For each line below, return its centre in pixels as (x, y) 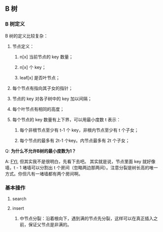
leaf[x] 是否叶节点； (40, 77)
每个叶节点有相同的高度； (38, 109)
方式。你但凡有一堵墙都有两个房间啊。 (44, 173)
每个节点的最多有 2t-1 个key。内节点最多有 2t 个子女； (75, 140)
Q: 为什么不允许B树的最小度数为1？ (41, 151)
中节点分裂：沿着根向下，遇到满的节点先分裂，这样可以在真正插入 (86, 218)
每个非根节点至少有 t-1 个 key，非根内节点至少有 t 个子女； (79, 130)
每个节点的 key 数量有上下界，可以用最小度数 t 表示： (66, 119)
